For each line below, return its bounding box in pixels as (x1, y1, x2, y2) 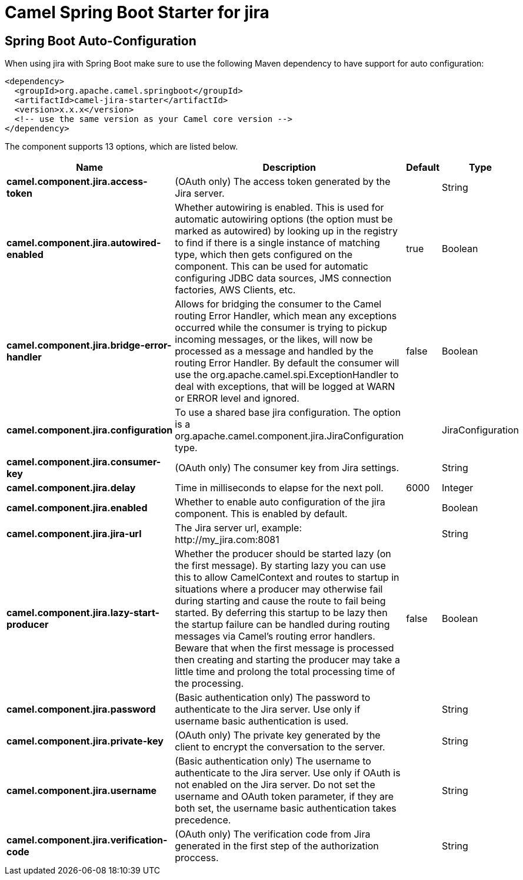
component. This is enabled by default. (175, 508, 348, 520)
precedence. (175, 814, 231, 826)
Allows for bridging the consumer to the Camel (175, 298, 382, 310)
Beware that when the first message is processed (175, 642, 394, 654)
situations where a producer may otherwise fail (175, 583, 383, 596)
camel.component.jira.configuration (6, 424, 173, 436)
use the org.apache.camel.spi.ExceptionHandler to (175, 369, 399, 381)
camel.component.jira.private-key (6, 735, 164, 747)
